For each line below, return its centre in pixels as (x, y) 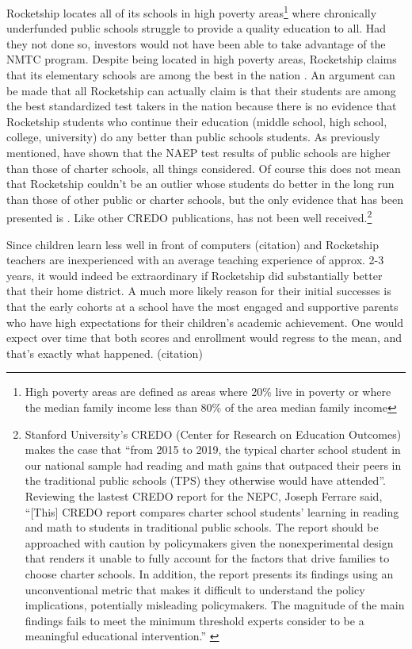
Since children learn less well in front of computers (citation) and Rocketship (193, 244)
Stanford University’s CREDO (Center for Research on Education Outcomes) (213, 434)
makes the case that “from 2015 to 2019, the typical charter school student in (213, 449)
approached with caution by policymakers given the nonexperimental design (209, 542)
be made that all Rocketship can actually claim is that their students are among (201, 90)
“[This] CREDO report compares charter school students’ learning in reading (212, 511)
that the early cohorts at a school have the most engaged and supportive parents (202, 306)
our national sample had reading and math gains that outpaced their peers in (213, 465)
